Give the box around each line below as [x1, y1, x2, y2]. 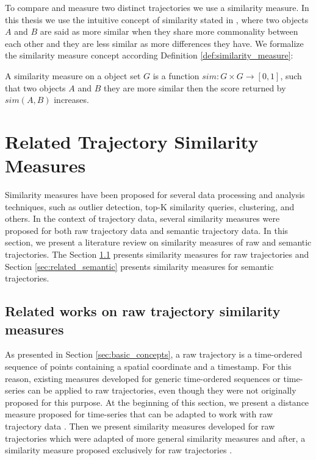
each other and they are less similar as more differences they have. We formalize [5, 37, 304, 49]
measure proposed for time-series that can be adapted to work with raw [5, 408, 273, 420]
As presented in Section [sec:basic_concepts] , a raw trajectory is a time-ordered [5, 348, 303, 361]
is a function [153, 69, 199, 82]
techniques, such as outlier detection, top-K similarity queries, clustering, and [5, 200, 295, 213]
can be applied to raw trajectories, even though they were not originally [27, 384, 296, 397]
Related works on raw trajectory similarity [5, 302, 281, 320]
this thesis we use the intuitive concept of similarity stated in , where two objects [5, 13, 309, 26]
